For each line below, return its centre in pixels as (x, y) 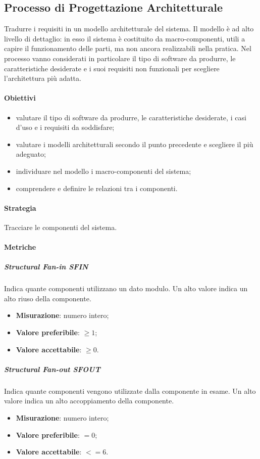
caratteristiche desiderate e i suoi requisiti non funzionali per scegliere (112, 68)
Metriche (20, 247)
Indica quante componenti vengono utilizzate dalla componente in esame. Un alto (130, 391)
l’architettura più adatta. (43, 78)
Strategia (20, 208)
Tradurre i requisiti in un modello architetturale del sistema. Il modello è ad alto (129, 29)
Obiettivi (20, 98)
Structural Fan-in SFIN (46, 267)
